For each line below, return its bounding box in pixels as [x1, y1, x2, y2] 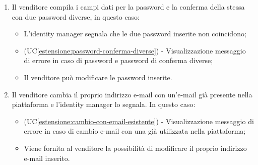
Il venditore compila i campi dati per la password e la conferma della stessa [12, 2, 245, 12]
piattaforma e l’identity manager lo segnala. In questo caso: [12, 99, 196, 109]
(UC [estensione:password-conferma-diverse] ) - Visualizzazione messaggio [24, 45, 246, 56]
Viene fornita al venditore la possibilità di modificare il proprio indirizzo [24, 142, 247, 153]
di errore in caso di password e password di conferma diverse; [24, 55, 213, 66]
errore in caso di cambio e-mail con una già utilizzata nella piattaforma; [24, 126, 246, 136]
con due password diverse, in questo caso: [12, 11, 140, 22]
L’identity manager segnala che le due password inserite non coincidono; [24, 28, 246, 39]
